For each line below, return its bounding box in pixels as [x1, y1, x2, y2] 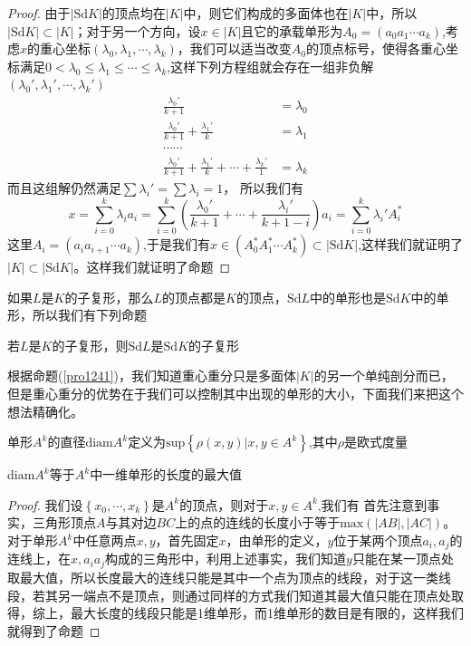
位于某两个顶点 [333, 531, 423, 550]
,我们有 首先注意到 [317, 495, 428, 514]
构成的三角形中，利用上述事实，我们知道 [105, 549, 347, 568]
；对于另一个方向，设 [73, 21, 201, 40]
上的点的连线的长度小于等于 [175, 513, 341, 532]
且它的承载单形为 [241, 21, 343, 40]
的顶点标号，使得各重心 [306, 39, 447, 58]
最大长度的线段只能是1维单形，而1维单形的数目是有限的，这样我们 [70, 603, 464, 622]
